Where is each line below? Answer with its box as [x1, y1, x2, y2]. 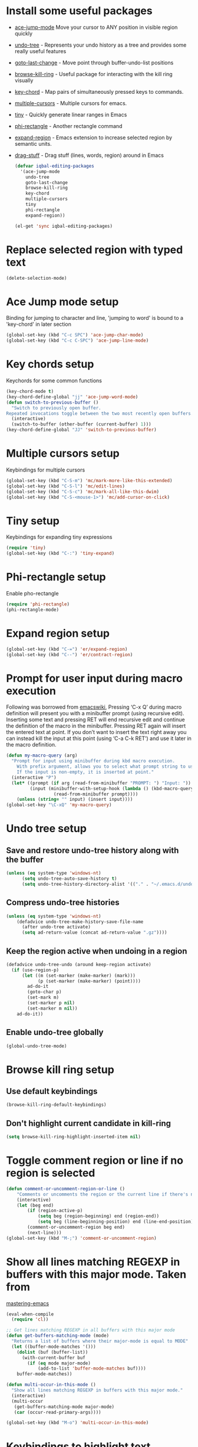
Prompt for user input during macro [6, 672, 183, 685]
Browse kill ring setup [6, 1063, 115, 1076]
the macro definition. [6, 741, 57, 748]
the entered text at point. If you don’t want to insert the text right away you [6, 729, 187, 736]
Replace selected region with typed [6, 243, 183, 256]
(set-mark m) [27, 994, 60, 1001]
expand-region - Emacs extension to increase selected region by [14, 134, 173, 141]
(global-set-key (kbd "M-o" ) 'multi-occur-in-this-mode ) [6, 1420, 149, 1426]
